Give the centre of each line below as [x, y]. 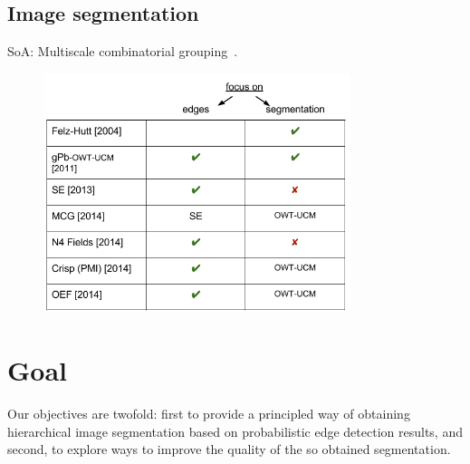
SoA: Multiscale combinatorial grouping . [123, 51]
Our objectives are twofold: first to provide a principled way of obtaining [209, 414]
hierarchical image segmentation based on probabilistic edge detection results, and [235, 431]
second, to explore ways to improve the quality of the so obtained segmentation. [229, 449]
